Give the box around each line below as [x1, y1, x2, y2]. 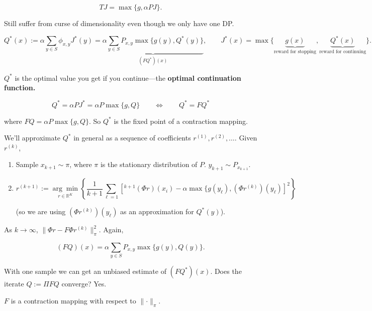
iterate [4, 278, 24, 289]
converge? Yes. [61, 278, 107, 289]
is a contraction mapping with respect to [11, 295, 136, 305]
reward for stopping [273, 49, 316, 54]
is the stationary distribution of [100, 159, 198, 170]
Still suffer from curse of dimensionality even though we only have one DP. [4, 18, 234, 28]
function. [4, 82, 36, 93]
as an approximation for [120, 206, 194, 217]
